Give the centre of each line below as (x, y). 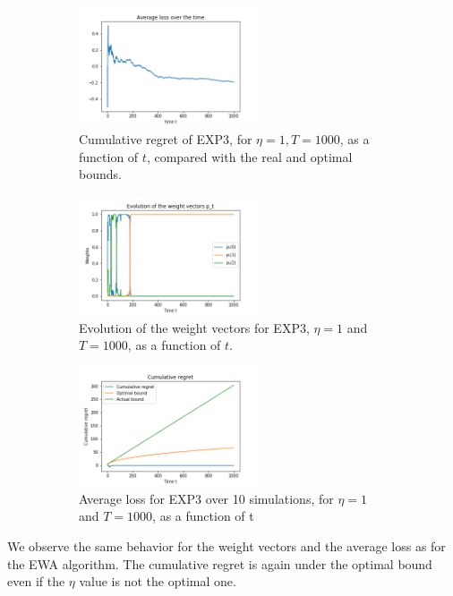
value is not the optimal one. (158, 581)
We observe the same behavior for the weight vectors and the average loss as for (226, 545)
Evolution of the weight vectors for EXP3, (194, 327)
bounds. (100, 174)
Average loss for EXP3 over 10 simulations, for (206, 498)
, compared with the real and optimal (249, 156)
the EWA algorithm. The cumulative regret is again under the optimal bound (220, 563)
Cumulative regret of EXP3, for (166, 138)
